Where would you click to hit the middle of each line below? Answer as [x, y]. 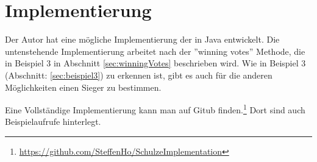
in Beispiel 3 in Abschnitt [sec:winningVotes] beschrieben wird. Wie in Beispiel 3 [155, 63]
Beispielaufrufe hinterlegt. [53, 121]
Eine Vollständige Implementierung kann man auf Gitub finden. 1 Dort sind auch [155, 109]
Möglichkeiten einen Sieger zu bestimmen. [83, 87]
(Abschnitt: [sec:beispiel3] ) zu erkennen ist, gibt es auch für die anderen [139, 75]
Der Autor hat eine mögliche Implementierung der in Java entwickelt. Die [142, 39]
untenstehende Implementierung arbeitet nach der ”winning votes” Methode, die [155, 51]
